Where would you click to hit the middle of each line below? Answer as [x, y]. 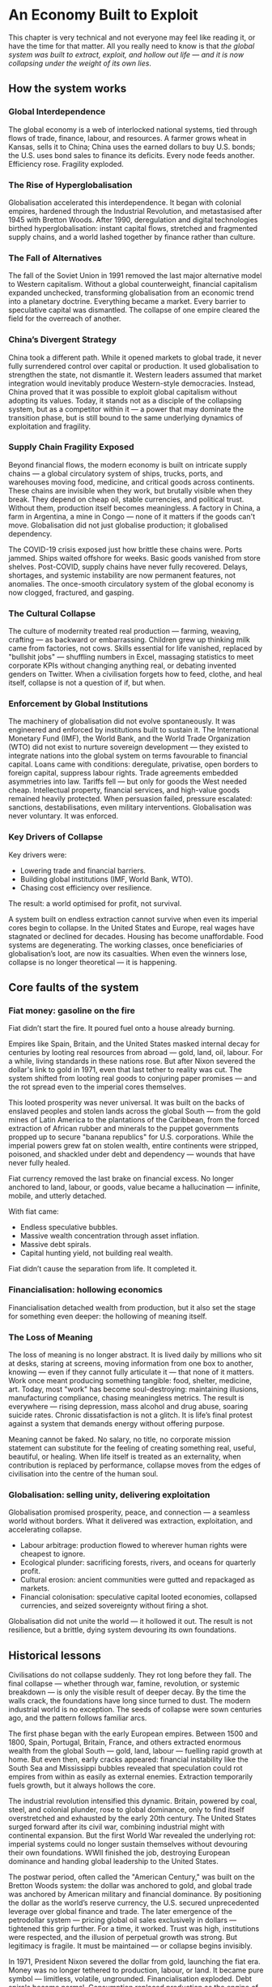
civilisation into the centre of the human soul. [83, 1473]
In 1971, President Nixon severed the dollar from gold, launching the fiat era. [134, 1962]
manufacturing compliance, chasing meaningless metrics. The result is [126, 1397]
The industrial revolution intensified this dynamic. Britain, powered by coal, [133, 1801]
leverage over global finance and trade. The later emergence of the [121, 1912]
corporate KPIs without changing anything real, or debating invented [122, 665]
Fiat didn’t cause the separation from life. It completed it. [103, 1269]
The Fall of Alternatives [55, 258]
